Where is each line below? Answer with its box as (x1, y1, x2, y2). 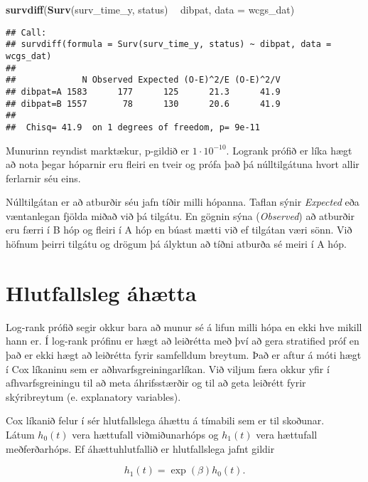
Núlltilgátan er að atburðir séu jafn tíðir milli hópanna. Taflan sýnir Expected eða (6, 194, 359, 209)
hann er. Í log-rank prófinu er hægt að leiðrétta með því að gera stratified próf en (6, 333, 359, 348)
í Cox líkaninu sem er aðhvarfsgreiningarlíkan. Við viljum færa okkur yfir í (6, 361, 330, 376)
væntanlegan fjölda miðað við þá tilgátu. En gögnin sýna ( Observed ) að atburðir (6, 208, 355, 223)
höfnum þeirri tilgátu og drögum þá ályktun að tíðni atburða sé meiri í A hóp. (6, 236, 347, 251)
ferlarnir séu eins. (6, 170, 81, 185)
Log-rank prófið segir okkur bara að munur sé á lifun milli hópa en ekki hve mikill (6, 319, 362, 334)
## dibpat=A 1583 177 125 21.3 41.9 (6, 86, 281, 97)
